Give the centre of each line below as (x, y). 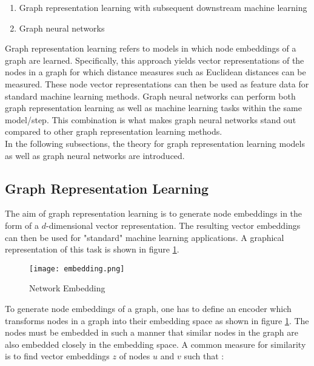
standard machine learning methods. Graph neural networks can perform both (150, 96)
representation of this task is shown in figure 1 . (92, 249)
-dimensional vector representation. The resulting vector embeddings (173, 225)
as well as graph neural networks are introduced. (95, 155)
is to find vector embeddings (57, 356)
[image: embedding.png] (77, 269)
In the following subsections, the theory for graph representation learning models (155, 143)
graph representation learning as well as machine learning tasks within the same (153, 108)
